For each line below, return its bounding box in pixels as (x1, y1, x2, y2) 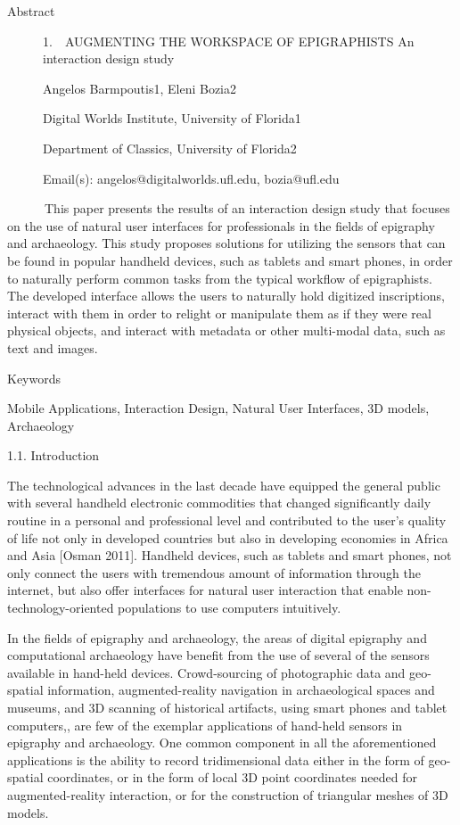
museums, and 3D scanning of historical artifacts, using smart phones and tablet (7, 698, 448, 716)
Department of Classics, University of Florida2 (43, 138, 297, 157)
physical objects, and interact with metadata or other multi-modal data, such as (7, 321, 446, 340)
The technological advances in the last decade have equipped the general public (7, 475, 440, 494)
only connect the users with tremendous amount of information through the (7, 563, 421, 582)
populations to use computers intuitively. (118, 598, 341, 617)
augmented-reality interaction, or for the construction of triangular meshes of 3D (7, 785, 448, 804)
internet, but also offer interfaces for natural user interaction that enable (7, 581, 403, 599)
